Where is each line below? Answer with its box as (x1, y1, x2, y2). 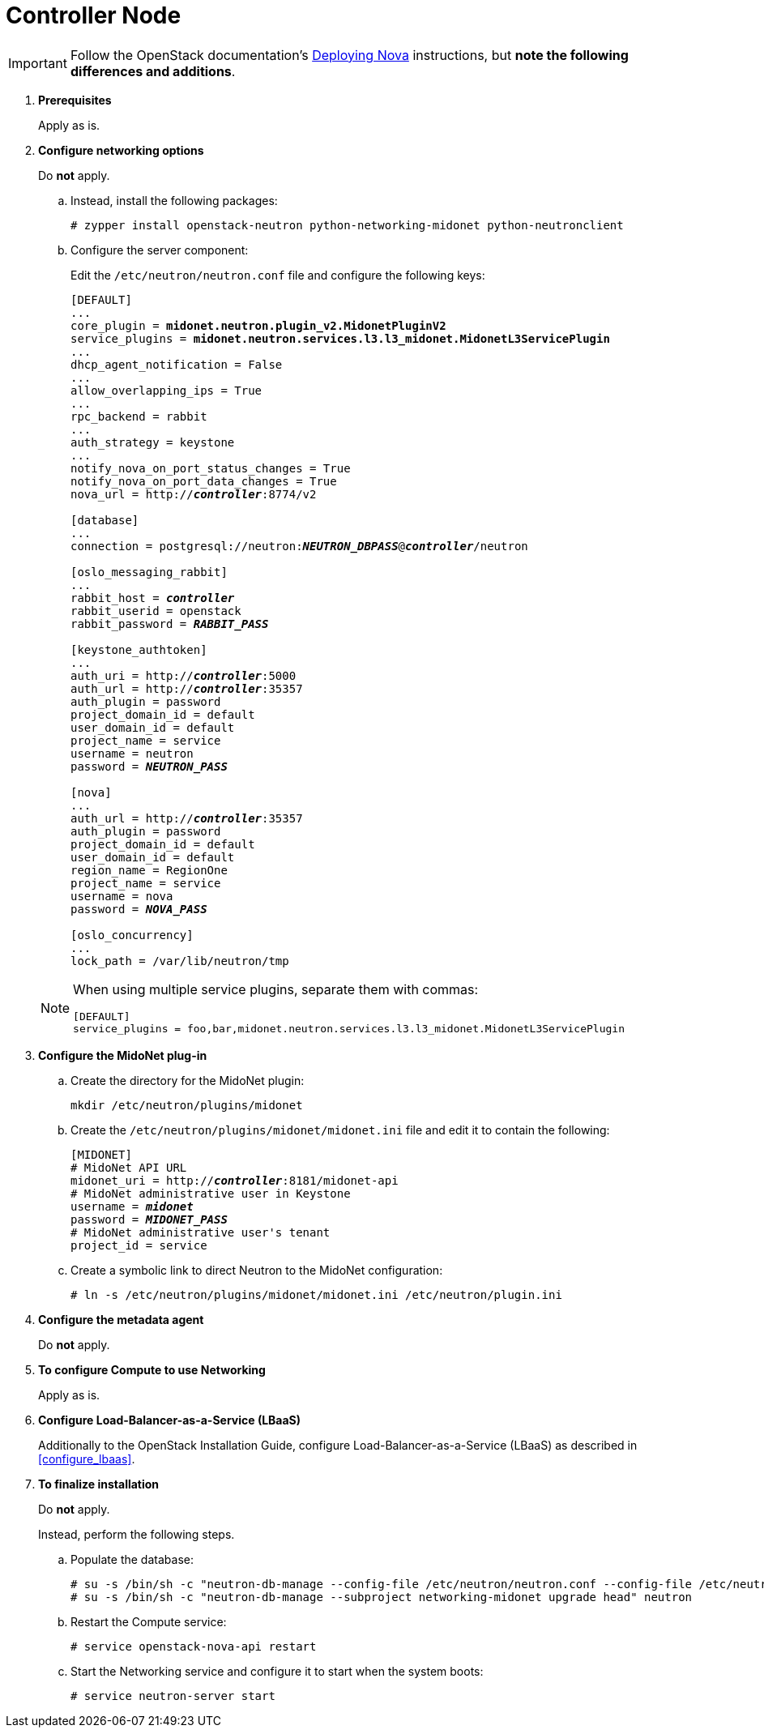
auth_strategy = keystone (70, 435, 235, 449)
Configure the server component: (70, 242, 249, 257)
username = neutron (70, 746, 194, 760)
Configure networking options (38, 143, 204, 157)
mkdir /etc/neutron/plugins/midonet (70, 1098, 303, 1112)
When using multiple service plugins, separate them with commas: (73, 980, 479, 997)
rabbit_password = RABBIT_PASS (70, 617, 269, 630)
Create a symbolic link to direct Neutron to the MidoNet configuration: (70, 1262, 443, 1277)
